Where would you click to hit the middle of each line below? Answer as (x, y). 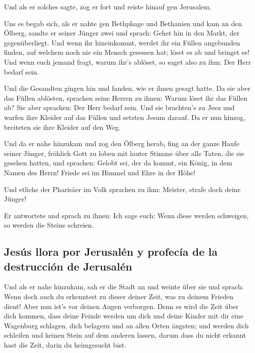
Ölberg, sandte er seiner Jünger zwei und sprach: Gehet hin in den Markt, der (122, 33)
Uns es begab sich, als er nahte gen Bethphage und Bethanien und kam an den (123, 23)
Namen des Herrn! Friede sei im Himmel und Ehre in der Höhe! (100, 172)
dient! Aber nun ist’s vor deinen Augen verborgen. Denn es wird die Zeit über (121, 306)
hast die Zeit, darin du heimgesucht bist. (65, 345)
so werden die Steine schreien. (49, 225)
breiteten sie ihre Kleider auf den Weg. (63, 127)
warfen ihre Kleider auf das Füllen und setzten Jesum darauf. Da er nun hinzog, (125, 117)
